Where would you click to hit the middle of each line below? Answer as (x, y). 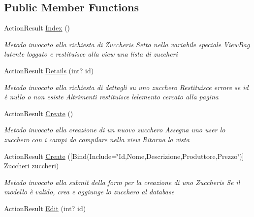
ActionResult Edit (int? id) (45, 208)
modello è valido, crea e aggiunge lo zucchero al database (89, 192)
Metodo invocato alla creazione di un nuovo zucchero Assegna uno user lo (115, 130)
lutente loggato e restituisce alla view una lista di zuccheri (91, 54)
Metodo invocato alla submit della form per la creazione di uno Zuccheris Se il (122, 182)
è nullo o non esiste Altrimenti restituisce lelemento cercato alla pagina (111, 97)
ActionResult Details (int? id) (49, 70)
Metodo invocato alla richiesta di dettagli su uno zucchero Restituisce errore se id (126, 87)
